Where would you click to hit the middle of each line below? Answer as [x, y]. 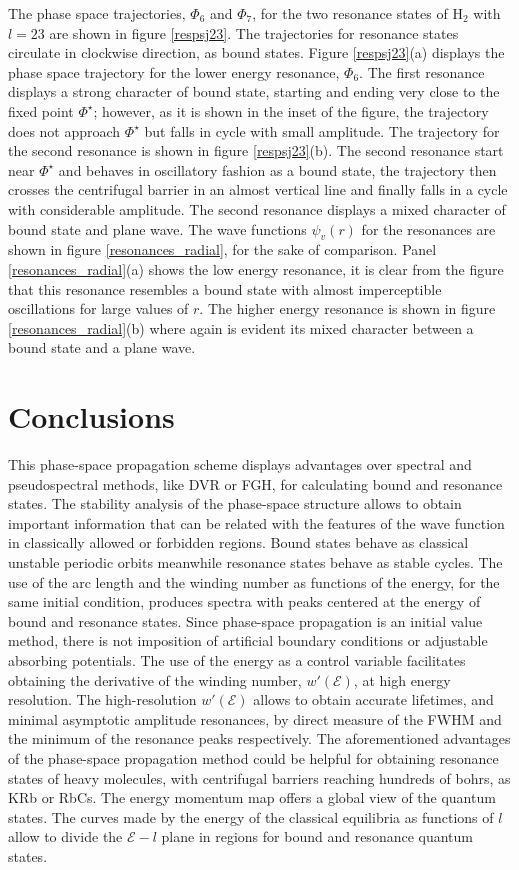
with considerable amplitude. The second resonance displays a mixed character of [257, 208]
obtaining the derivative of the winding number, [155, 679]
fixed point [41, 110]
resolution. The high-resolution [102, 699]
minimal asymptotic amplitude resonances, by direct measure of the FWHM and [255, 718]
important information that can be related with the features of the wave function [256, 522]
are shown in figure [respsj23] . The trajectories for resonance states [254, 32]
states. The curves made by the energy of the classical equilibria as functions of [251, 816]
